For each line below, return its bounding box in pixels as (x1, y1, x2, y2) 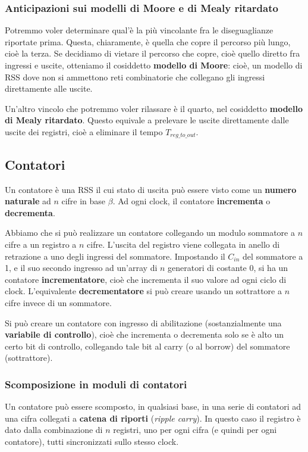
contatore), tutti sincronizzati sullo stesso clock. (5, 435, 179, 447)
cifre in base (61, 195, 106, 207)
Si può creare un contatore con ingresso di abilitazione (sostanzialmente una (5, 316, 282, 329)
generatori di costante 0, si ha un (168, 261, 288, 274)
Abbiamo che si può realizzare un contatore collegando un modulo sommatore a (5, 226, 295, 239)
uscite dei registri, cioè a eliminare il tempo (5, 125, 163, 138)
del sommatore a (243, 250, 303, 262)
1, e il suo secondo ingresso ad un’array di (5, 261, 158, 274)
